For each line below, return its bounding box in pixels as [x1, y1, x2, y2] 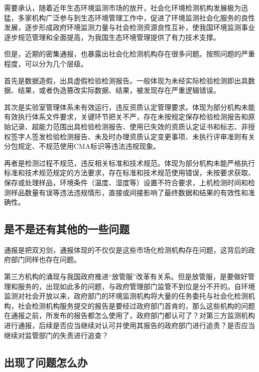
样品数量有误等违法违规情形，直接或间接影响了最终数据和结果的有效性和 [10, 187, 248, 197]
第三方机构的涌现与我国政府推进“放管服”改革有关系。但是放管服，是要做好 [4, 271, 248, 282]
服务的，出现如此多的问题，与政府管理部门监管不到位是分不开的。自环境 [17, 281, 255, 291]
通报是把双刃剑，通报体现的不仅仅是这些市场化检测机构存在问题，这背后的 [4, 244, 248, 255]
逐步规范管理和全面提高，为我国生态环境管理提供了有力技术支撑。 [4, 31, 220, 42]
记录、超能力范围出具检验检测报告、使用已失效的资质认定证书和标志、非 [10, 121, 248, 131]
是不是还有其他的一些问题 [4, 221, 129, 237]
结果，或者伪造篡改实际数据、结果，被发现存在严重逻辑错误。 [17, 85, 220, 95]
